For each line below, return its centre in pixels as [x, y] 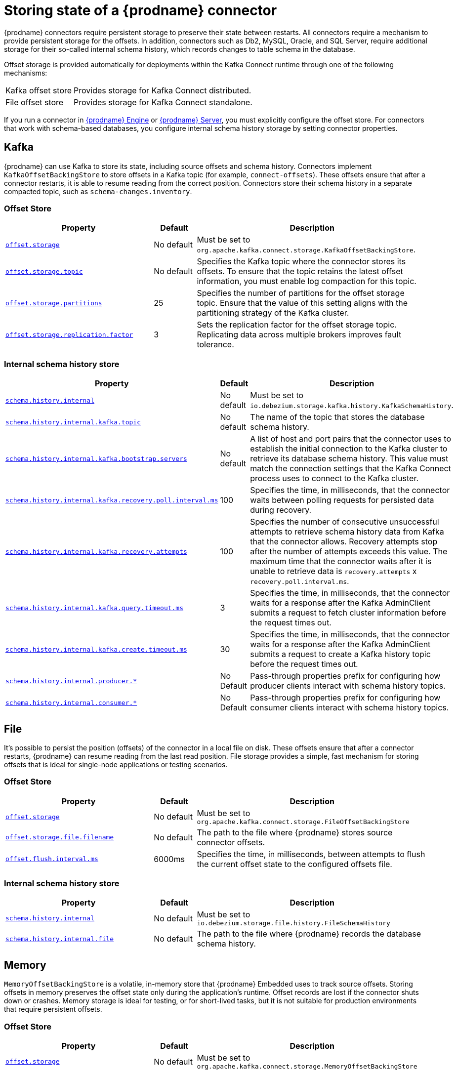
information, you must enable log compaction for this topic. [307, 281]
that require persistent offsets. [53, 1009]
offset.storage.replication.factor [69, 334]
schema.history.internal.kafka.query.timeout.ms [95, 608]
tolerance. [215, 345]
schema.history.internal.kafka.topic [73, 422]
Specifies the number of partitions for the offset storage [301, 293]
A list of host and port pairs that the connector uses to [351, 439]
